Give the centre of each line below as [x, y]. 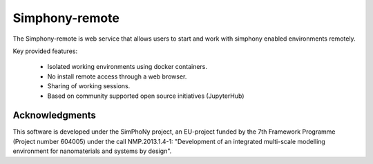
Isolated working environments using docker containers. [127, 67]
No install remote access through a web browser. [117, 76]
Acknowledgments [55, 115]
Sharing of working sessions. [89, 86]
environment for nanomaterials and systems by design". [92, 151]
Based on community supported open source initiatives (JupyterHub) [146, 96]
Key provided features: [45, 51]
